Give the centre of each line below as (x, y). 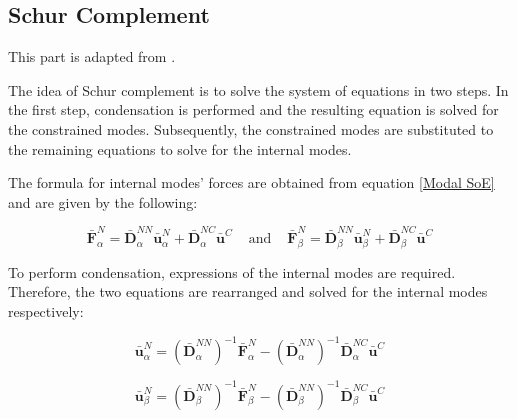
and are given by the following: (103, 201)
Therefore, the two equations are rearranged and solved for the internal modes (248, 291)
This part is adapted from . (92, 56)
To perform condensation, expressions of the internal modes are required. (232, 271)
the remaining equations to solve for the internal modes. (180, 148)
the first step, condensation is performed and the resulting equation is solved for (253, 109)
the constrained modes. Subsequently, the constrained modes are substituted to (251, 128)
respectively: (46, 311)
